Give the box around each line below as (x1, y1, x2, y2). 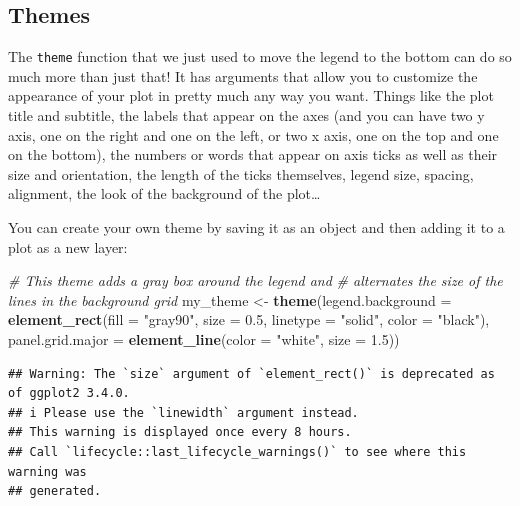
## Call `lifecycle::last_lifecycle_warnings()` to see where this (8, 444, 467, 459)
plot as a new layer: (8, 236, 128, 257)
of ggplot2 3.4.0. (8, 386, 130, 401)
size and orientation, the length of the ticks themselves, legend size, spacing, (8, 163, 474, 184)
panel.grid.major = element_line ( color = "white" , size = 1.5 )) (8, 328, 400, 349)
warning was (8, 464, 87, 479)
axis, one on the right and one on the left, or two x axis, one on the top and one (8, 124, 499, 145)
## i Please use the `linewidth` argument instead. (8, 405, 359, 420)
